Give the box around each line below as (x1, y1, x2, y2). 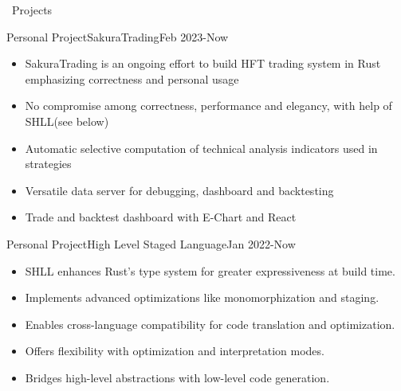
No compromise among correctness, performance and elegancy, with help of (25, 97, 392, 114)
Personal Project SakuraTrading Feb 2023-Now (6, 28, 229, 45)
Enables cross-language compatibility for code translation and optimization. (25, 315, 395, 332)
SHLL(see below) (25, 112, 109, 129)
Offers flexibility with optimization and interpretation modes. (25, 342, 324, 359)
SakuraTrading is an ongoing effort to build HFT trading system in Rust (25, 55, 381, 72)
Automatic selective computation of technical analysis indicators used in (25, 139, 378, 156)
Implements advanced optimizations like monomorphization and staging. (25, 289, 379, 306)
